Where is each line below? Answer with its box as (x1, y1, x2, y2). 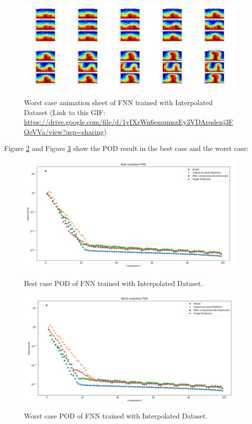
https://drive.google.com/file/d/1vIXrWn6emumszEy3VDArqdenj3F (24, 117, 234, 127)
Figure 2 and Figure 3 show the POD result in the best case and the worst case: (4, 143, 249, 153)
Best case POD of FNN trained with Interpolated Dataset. (24, 278, 203, 288)
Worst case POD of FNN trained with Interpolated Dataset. (24, 411, 208, 421)
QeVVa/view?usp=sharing (24, 126, 104, 137)
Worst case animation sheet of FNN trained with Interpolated (24, 97, 213, 107)
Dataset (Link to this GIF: (24, 107, 106, 117)
